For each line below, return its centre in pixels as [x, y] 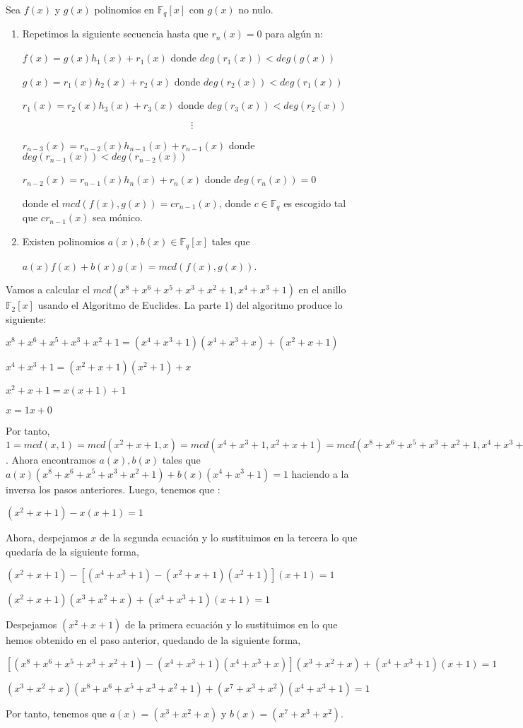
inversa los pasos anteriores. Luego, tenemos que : [113, 489]
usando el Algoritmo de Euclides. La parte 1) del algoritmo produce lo [190, 305]
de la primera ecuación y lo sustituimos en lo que [231, 624]
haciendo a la [320, 473]
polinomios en [124, 9]
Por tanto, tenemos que [57, 713]
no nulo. [256, 9]
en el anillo [322, 289]
